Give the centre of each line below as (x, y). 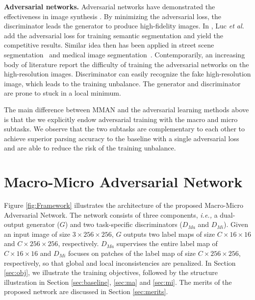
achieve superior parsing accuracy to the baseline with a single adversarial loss (122, 138)
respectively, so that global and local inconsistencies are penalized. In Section (120, 262)
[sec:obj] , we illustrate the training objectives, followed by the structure (111, 272)
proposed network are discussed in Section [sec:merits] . (86, 291)
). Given (236, 224)
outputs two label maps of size (169, 234)
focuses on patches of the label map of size (132, 253)
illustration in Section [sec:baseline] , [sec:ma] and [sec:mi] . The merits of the (118, 282)
